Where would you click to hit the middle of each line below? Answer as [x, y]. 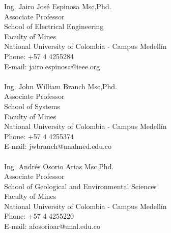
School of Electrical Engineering [54, 26]
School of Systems [32, 106]
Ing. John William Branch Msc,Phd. [61, 86]
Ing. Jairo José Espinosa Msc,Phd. [58, 6]
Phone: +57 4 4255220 [39, 216]
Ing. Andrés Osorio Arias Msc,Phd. [59, 166]
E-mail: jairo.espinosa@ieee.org [52, 66]
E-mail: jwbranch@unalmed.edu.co [58, 146]
